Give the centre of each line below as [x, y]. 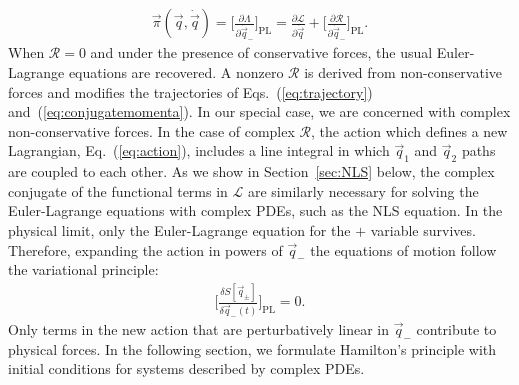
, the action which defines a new [409, 130]
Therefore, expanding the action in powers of [145, 249]
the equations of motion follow [403, 249]
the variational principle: [83, 269]
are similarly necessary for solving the [363, 190]
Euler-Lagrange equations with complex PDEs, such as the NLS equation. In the [255, 210]
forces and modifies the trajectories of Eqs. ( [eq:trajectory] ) [190, 91]
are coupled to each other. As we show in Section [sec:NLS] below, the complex [251, 171]
